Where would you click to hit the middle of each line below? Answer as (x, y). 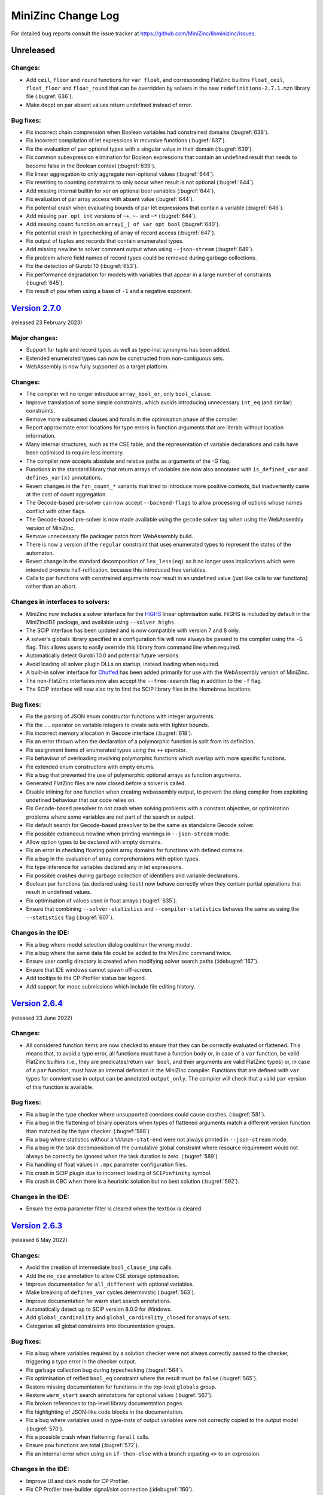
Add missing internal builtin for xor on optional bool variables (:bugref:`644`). (121, 191)
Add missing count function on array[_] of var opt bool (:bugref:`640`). (123, 224)
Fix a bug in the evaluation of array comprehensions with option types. (113, 859)
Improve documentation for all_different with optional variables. (110, 1284)
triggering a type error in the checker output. (81, 1362)
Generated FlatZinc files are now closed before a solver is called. (106, 783)
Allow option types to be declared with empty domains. (94, 842)
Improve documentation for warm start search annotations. (99, 1301)
